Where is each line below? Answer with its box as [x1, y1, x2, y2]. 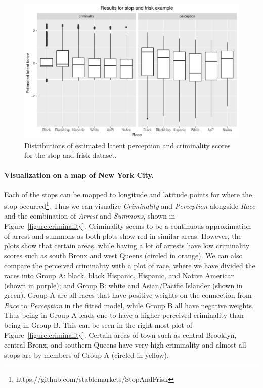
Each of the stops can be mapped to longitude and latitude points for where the [4, 189, 252, 199]
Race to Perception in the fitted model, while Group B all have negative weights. [4, 299, 254, 310]
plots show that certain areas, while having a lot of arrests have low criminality [4, 240, 250, 251]
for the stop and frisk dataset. [24, 150, 117, 160]
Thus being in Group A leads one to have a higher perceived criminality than [4, 310, 244, 320]
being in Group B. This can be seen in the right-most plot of [4, 319, 192, 330]
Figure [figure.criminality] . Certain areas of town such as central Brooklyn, [4, 329, 237, 340]
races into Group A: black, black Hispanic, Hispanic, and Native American [4, 270, 235, 280]
